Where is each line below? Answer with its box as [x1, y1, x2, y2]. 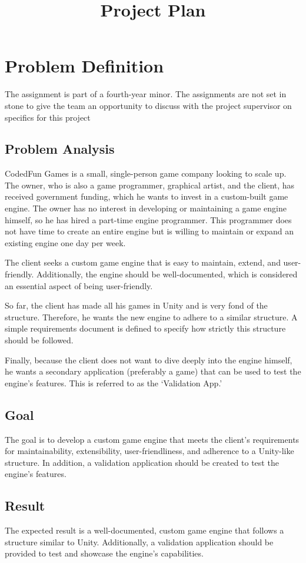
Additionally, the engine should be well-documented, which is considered [36, 268, 298, 280]
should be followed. [5, 334, 74, 346]
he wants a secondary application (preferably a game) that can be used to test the [5, 365, 301, 377]
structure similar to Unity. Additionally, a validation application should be [5, 535, 274, 548]
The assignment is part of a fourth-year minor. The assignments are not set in [5, 88, 287, 100]
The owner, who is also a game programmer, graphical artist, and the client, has [5, 178, 295, 191]
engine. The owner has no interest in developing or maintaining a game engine [5, 202, 287, 214]
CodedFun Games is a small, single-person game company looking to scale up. [5, 167, 287, 180]
